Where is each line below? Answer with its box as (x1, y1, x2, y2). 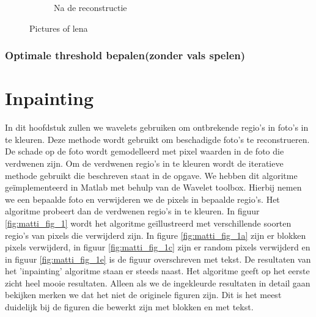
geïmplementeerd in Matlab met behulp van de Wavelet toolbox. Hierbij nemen (5, 181, 302, 194)
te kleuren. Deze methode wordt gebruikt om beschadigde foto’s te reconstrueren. (5, 133, 310, 145)
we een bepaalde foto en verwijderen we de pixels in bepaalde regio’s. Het (5, 192, 280, 205)
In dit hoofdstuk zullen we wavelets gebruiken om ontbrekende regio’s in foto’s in (5, 121, 309, 134)
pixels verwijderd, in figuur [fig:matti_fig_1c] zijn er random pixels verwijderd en (5, 241, 310, 253)
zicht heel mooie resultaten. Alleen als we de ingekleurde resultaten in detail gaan (5, 276, 310, 289)
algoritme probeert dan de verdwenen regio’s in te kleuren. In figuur (5, 205, 260, 217)
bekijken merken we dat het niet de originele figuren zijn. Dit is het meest (5, 288, 282, 301)
